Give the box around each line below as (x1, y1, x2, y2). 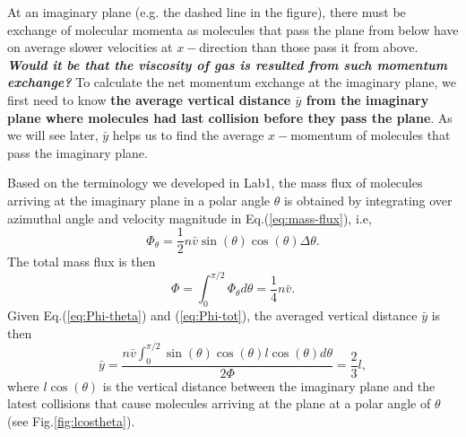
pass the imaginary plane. (7, 143, 148, 162)
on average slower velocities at (7, 38, 173, 57)
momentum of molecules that (290, 126, 451, 144)
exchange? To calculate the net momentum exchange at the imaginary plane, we (7, 73, 456, 92)
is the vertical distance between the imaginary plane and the (102, 376, 436, 395)
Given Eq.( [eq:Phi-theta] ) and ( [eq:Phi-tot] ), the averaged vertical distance (7, 306, 418, 325)
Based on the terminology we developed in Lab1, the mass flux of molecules (7, 173, 423, 192)
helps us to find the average (112, 126, 264, 144)
